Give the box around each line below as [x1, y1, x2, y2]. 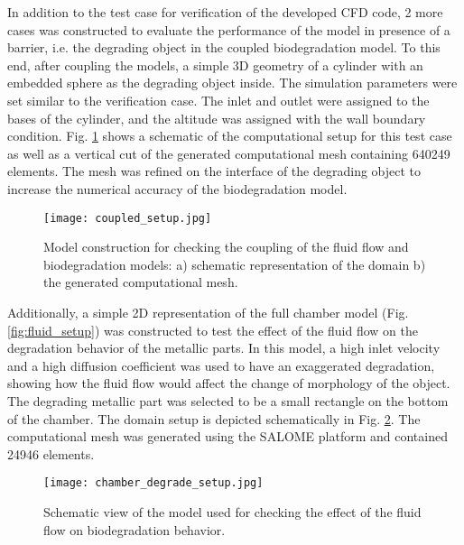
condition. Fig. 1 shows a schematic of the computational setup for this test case [7, 126, 452, 145]
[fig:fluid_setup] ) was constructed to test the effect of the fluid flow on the [7, 320, 418, 339]
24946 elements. [7, 444, 95, 463]
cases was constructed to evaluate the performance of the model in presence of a [7, 20, 450, 39]
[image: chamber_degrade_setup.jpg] [43, 476, 264, 490]
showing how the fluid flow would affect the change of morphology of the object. [7, 374, 450, 393]
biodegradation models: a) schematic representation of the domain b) [43, 254, 426, 273]
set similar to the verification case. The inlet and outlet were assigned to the [7, 90, 430, 109]
